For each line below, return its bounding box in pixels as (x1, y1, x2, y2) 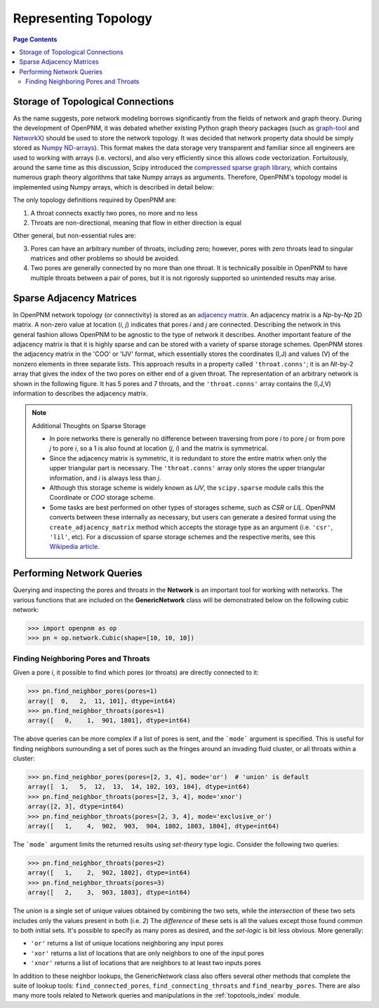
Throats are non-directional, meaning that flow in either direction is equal (30, 218, 242, 227)
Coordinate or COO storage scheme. (49, 493, 156, 502)
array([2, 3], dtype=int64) (27, 802, 124, 811)
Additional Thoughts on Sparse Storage (32, 421, 147, 430)
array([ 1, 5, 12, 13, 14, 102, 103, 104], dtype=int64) (27, 783, 251, 791)
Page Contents (13, 35, 58, 44)
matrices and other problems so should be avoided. (30, 254, 180, 263)
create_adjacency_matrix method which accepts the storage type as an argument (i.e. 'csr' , (49, 523, 333, 531)
